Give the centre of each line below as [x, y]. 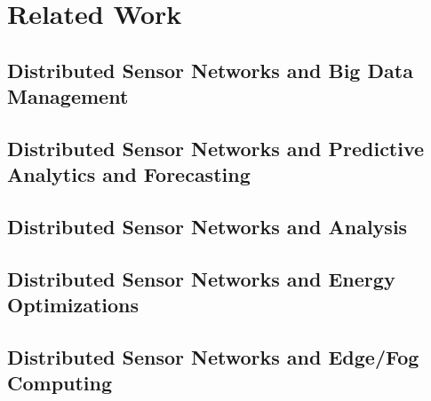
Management [68, 96]
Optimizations [73, 305]
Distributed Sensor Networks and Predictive [216, 148]
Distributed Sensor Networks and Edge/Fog [213, 357]
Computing [60, 383]
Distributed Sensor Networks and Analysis [208, 227]
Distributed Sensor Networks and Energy [201, 278]
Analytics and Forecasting [129, 174]
